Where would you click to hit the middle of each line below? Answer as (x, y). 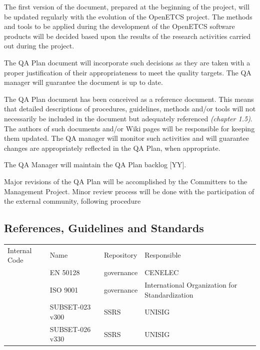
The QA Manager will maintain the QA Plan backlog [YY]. (95, 165)
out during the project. (39, 46)
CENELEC (162, 272)
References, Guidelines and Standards (104, 228)
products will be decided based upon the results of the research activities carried (127, 36)
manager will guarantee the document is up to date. (83, 82)
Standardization (169, 294)
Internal (20, 250)
